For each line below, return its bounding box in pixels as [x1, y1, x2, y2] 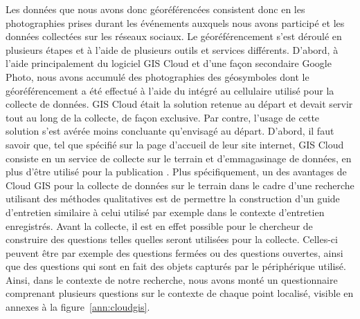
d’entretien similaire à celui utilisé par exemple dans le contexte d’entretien [6, 204, 325, 219]
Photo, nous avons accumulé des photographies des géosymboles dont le [6, 69, 309, 84]
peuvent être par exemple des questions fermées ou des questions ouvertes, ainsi [6, 245, 343, 260]
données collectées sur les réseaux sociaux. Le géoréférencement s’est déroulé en [6, 29, 342, 43]
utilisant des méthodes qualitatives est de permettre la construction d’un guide [6, 191, 340, 206]
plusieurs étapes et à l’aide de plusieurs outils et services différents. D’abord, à [6, 42, 339, 57]
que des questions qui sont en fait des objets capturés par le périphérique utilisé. [6, 259, 346, 273]
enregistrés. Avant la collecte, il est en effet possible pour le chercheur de [6, 218, 313, 233]
